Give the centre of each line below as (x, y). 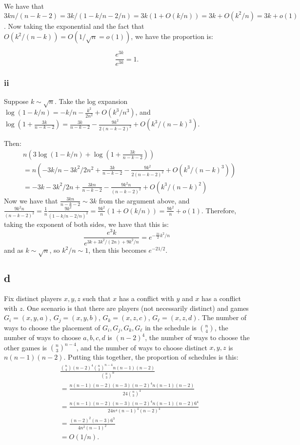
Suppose (16, 101)
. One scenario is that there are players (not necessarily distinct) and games (136, 308)
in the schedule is (171, 327)
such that (97, 298)
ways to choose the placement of (52, 327)
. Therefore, (219, 210)
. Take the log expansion (91, 101)
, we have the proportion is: (172, 36)
